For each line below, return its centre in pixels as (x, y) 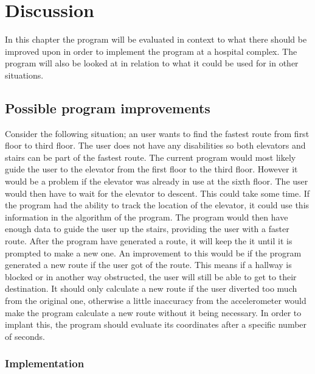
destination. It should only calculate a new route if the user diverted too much (151, 288)
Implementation (45, 363)
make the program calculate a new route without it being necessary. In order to (153, 312)
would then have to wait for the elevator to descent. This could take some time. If (157, 193)
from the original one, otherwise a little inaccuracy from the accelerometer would (156, 301)
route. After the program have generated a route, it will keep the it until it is (149, 241)
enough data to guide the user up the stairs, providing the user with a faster (147, 229)
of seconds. (25, 336)
